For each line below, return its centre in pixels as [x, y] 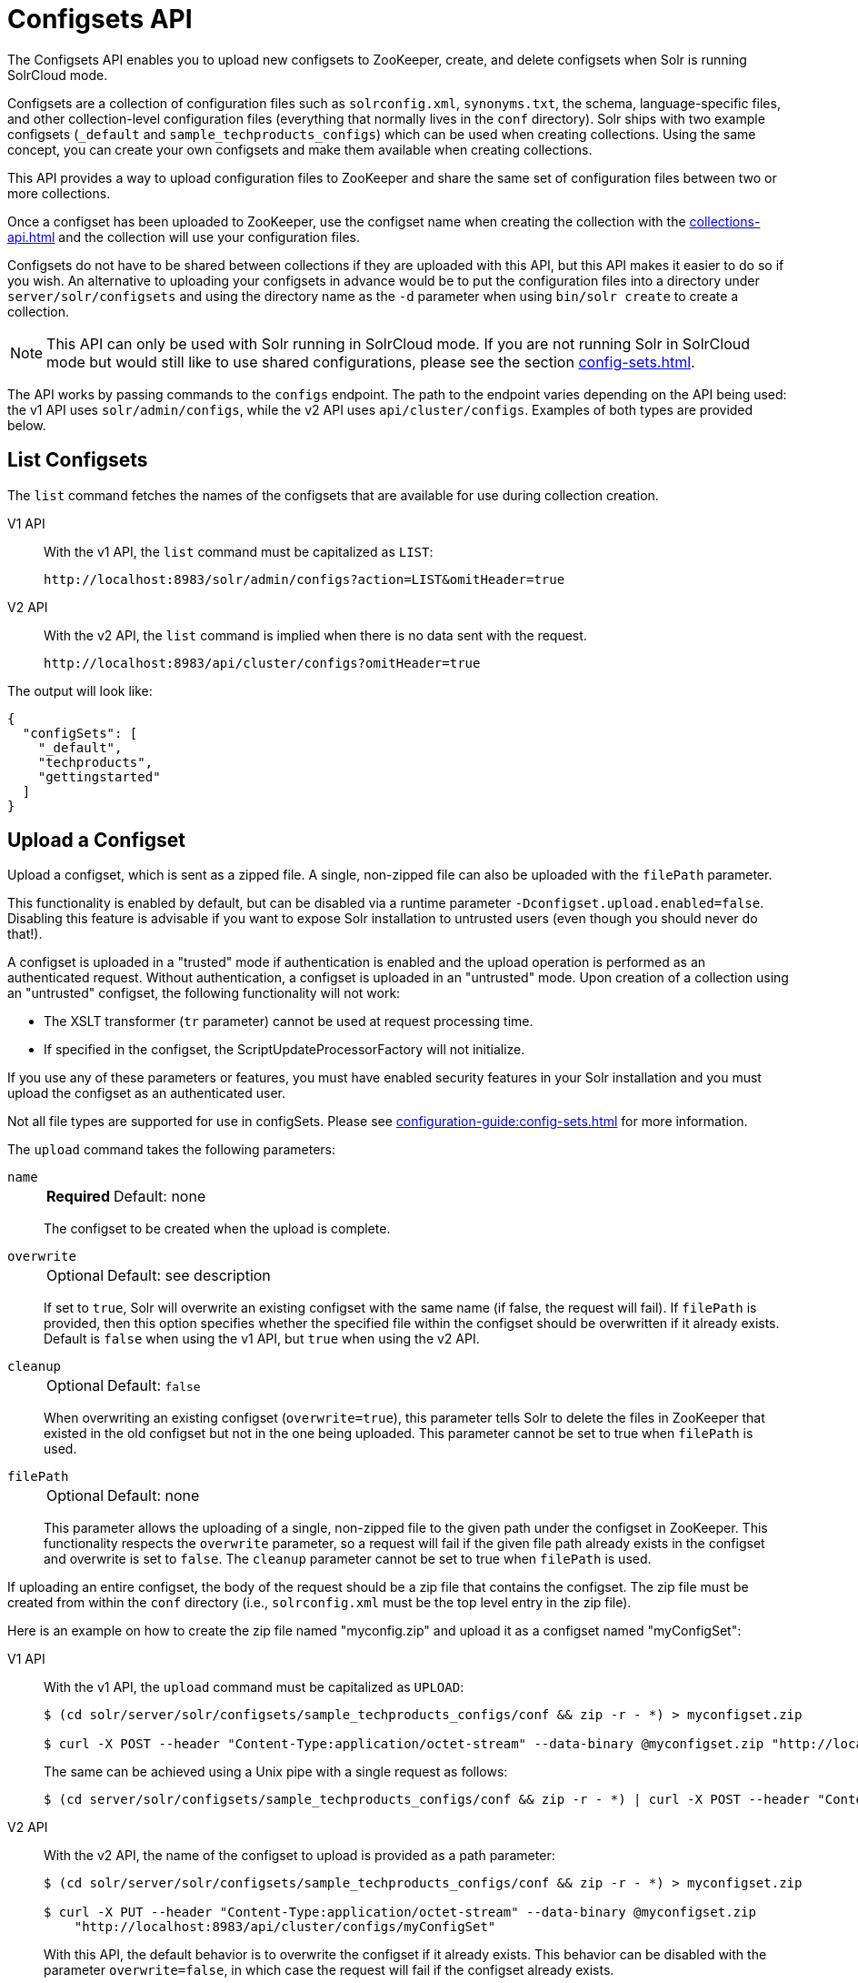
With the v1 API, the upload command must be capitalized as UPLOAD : [254, 1687]
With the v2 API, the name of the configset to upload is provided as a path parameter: [299, 1856]
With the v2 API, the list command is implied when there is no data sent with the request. [315, 635]
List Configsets [78, 460]
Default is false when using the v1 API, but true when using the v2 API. [262, 1339]
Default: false [154, 1386]
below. [27, 425]
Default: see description [189, 1276]
